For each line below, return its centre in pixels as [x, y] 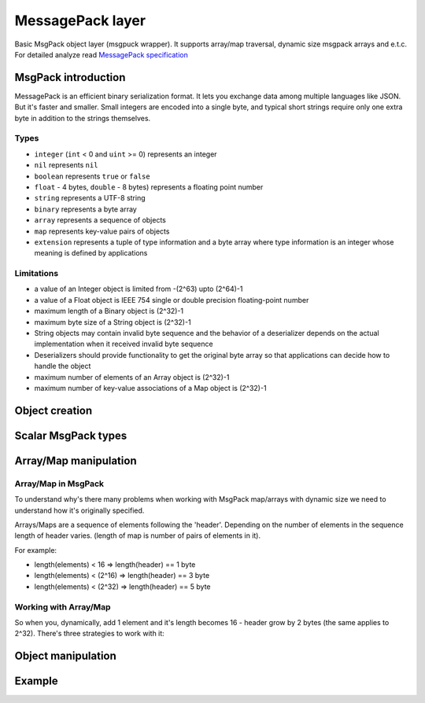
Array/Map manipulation [76, 460]
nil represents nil [66, 165]
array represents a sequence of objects [100, 220]
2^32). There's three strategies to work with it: [89, 634]
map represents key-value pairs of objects [102, 231]
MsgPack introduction [70, 77]
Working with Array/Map [63, 607]
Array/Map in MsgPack [59, 484]
